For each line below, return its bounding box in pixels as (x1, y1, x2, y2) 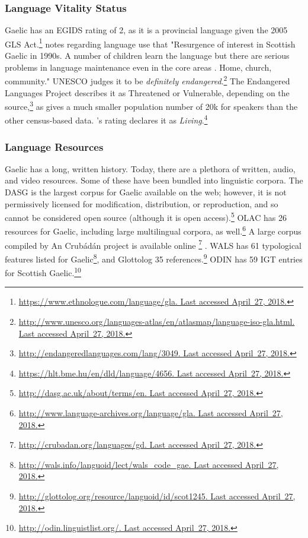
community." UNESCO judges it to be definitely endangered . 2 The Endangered (5, 73, 290, 87)
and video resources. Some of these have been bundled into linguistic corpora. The (5, 174, 303, 186)
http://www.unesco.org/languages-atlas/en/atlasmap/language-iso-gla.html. (18, 315, 295, 328)
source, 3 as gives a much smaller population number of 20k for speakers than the (5, 99, 298, 112)
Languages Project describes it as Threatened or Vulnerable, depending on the (5, 86, 290, 99)
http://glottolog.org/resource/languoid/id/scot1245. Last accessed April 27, (18, 489, 296, 502)
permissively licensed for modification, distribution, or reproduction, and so (5, 197, 278, 210)
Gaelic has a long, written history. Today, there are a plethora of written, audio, (5, 162, 296, 175)
